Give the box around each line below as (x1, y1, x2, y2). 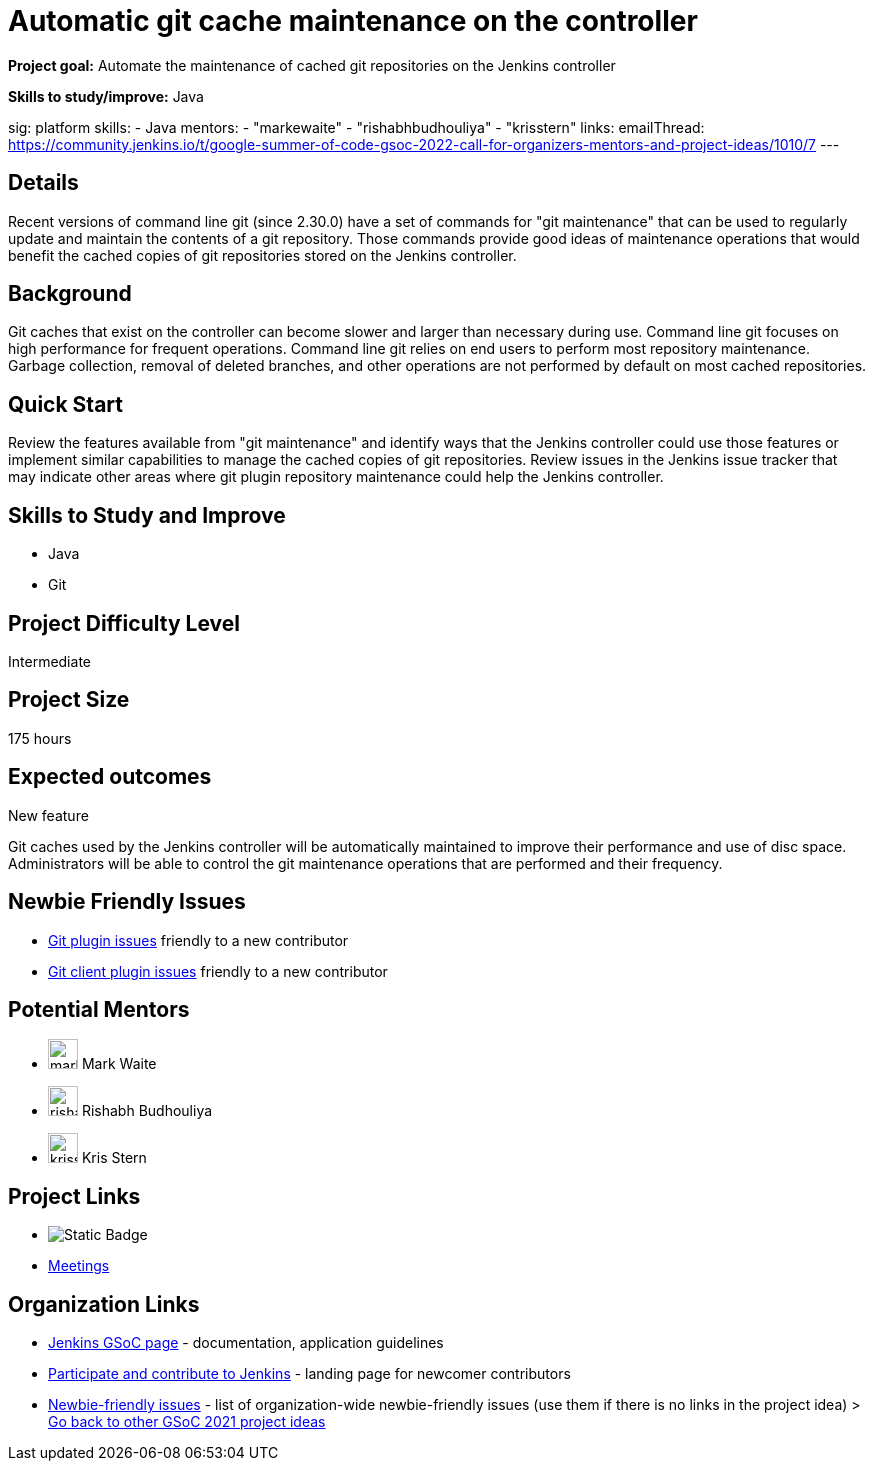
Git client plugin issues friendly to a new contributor (48, 962, 388, 980)
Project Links (8, 1183, 141, 1209)
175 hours (8, 729, 72, 747)
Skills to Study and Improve (8, 502, 286, 528)
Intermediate (8, 652, 91, 670)
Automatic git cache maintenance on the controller (8, 4, 698, 38)
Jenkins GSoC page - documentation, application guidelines (48, 1334, 444, 1352)
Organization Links (8, 1291, 200, 1317)
